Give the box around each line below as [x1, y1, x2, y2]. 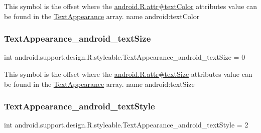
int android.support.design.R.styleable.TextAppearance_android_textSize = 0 [4, 52, 245, 62]
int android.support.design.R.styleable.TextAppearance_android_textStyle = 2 [4, 119, 248, 130]
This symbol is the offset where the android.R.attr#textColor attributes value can [4, 1, 257, 11]
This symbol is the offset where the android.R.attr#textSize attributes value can [4, 69, 252, 79]
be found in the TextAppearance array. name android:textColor [4, 11, 200, 21]
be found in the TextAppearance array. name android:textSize [4, 78, 195, 89]
